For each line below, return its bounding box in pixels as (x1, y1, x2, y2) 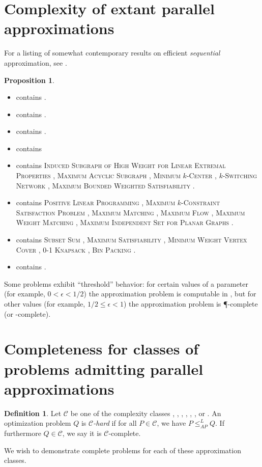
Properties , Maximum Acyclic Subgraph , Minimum (16, 170, 181, 181)
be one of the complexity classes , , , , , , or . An (70, 407, 221, 418)
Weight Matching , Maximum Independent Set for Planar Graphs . (16, 217, 234, 228)
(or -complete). (4, 308, 51, 319)
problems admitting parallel (4, 358, 203, 379)
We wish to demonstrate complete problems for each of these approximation (4, 445, 241, 455)
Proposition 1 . (4, 74, 54, 85)
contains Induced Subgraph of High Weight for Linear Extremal (16, 160, 226, 171)
